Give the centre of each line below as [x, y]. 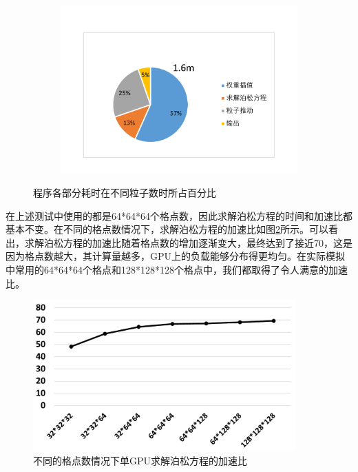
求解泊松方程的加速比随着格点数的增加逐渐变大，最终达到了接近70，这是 [188, 242]
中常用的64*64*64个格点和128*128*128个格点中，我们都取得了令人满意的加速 [177, 270]
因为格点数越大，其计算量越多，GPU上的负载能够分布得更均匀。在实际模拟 [176, 256]
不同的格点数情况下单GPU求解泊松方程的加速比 [140, 461]
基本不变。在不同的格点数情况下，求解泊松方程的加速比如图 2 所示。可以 [167, 229]
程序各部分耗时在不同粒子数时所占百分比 [125, 193]
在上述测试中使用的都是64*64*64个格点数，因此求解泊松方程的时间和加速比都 [179, 215]
